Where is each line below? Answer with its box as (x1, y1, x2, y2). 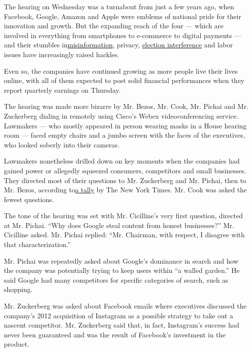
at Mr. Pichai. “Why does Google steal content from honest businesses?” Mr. (4, 220, 234, 230)
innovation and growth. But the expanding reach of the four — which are (4, 21, 224, 31)
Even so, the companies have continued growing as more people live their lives (4, 65, 238, 76)
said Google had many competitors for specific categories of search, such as (4, 274, 229, 285)
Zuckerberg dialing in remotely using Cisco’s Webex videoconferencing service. (4, 110, 239, 121)
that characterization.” (4, 239, 71, 249)
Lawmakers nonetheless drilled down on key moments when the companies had (4, 156, 240, 166)
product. (4, 339, 29, 349)
